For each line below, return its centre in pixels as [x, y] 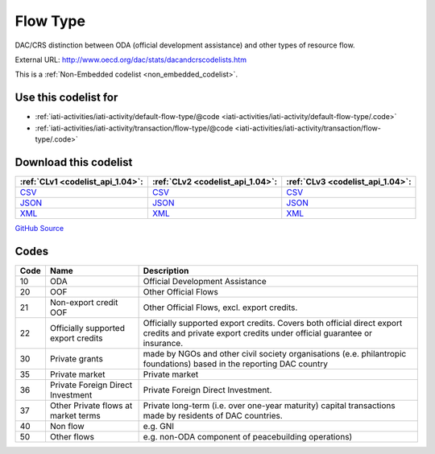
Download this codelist [74, 162]
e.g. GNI [159, 426]
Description [166, 270]
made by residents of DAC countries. [213, 415]
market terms [75, 415]
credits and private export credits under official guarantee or [257, 332]
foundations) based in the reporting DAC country [235, 364]
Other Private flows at [91, 405]
